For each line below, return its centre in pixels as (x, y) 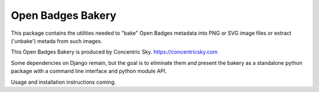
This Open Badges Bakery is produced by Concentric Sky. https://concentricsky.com (114, 52)
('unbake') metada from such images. (57, 41)
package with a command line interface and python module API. (89, 71)
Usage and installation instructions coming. (64, 82)
